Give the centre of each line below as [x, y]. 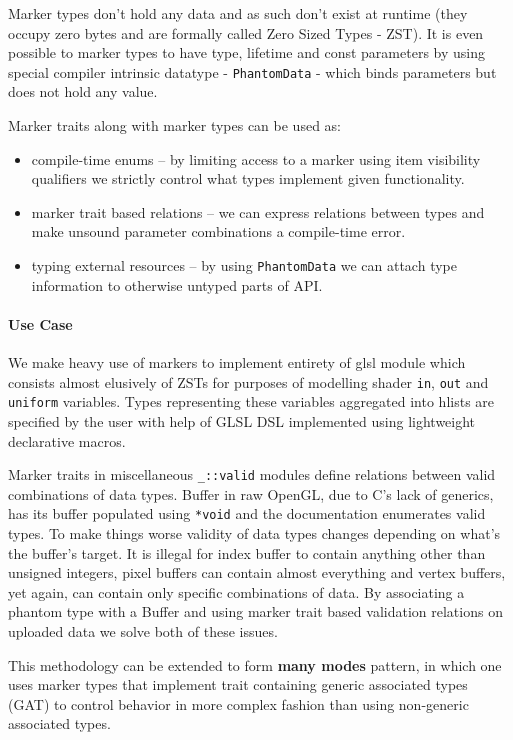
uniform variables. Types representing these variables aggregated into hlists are [251, 401]
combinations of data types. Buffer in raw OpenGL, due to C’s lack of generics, [251, 493]
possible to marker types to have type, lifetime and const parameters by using [246, 52]
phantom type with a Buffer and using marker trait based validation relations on [255, 611]
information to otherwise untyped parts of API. [177, 284]
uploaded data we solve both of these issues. [143, 631]
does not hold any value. [83, 91]
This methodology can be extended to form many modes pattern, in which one [255, 664]
